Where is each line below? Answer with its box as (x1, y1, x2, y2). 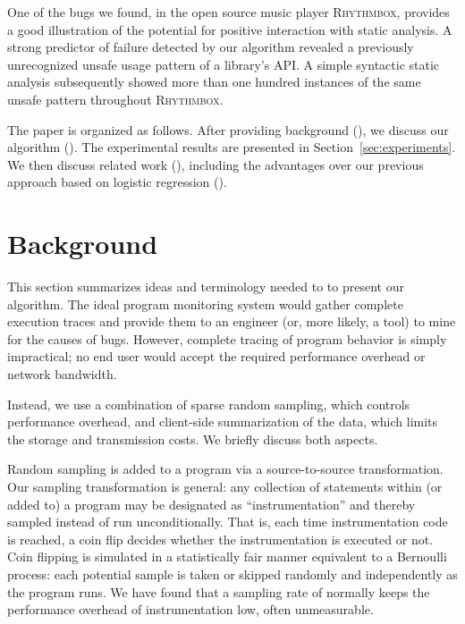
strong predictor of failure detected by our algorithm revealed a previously (7, 38, 414, 56)
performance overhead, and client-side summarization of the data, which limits (7, 412, 438, 431)
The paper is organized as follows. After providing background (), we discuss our (7, 120, 449, 139)
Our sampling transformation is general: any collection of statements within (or (7, 477, 443, 495)
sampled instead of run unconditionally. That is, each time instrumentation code (7, 512, 448, 531)
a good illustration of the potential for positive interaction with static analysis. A (7, 20, 452, 38)
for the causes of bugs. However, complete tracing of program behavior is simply (7, 329, 447, 348)
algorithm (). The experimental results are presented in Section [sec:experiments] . (7, 138, 456, 156)
